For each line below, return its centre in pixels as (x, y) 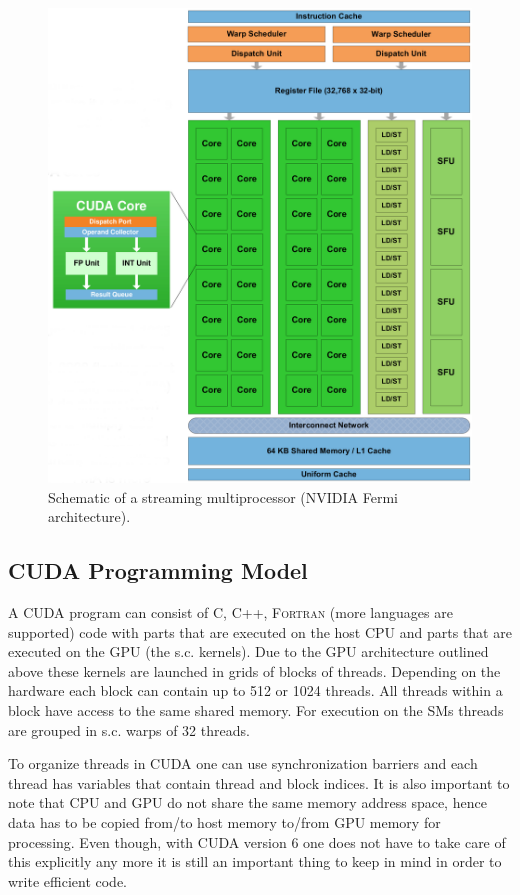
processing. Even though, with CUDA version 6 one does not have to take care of (257, 841)
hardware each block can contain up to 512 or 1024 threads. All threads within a (255, 690)
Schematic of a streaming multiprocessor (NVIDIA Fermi (223, 496)
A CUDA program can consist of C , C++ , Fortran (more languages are (230, 612)
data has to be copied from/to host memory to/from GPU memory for (224, 821)
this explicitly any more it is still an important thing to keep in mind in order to (255, 861)
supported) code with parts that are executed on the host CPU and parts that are (260, 631)
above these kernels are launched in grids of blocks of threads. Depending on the (254, 670)
